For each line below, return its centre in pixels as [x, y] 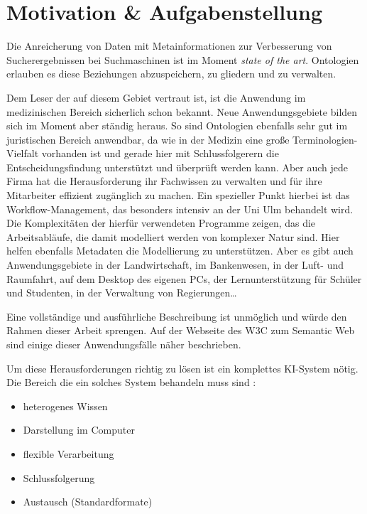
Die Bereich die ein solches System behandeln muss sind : [131, 382]
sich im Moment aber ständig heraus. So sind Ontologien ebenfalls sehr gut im [177, 125]
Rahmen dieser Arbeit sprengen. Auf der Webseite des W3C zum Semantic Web [181, 330]
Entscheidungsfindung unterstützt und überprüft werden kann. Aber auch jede [177, 167]
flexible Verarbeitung [69, 453]
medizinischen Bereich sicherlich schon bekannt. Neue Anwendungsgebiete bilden [182, 111]
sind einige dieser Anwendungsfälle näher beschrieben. [124, 344]
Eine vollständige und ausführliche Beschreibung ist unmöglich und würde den [177, 316]
